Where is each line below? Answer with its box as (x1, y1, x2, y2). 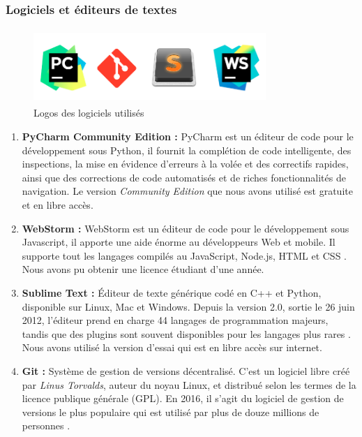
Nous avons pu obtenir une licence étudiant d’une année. (22, 262, 264, 276)
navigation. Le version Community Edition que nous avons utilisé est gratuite (22, 184, 353, 198)
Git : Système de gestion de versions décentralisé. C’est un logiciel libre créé (22, 363, 350, 378)
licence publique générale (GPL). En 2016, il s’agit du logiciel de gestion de (22, 391, 344, 406)
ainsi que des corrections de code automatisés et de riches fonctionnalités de (22, 170, 346, 184)
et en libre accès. (22, 198, 93, 212)
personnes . (22, 418, 70, 433)
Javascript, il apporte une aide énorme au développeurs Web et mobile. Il (22, 235, 335, 249)
